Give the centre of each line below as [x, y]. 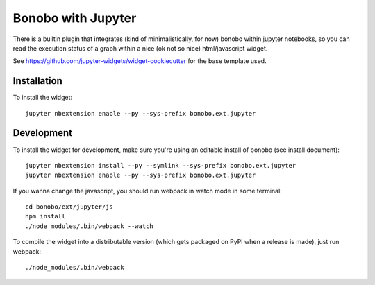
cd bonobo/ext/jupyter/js [69, 207]
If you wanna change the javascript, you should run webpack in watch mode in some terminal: [148, 191]
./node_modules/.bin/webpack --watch [90, 226]
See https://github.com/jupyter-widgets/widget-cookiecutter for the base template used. [140, 61]
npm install [45, 216]
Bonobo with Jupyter [75, 18]
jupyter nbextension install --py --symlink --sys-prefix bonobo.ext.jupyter [161, 165]
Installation [37, 81]
